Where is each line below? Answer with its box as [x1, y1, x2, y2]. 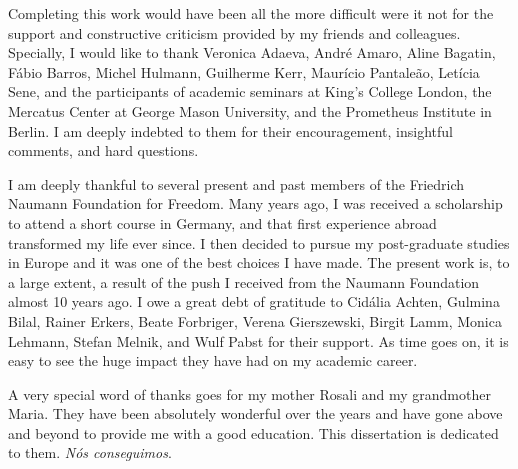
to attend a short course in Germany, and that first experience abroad [8, 212, 437, 233]
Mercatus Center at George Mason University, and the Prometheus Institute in [8, 100, 492, 121]
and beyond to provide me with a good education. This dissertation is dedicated [8, 422, 499, 443]
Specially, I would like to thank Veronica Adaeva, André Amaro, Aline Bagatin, [8, 42, 496, 63]
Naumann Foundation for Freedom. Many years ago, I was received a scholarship [8, 193, 503, 214]
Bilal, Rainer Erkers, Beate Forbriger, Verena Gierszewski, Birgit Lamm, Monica [8, 310, 502, 331]
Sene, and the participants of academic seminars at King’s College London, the [8, 81, 492, 102]
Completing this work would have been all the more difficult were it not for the [8, 3, 494, 23]
